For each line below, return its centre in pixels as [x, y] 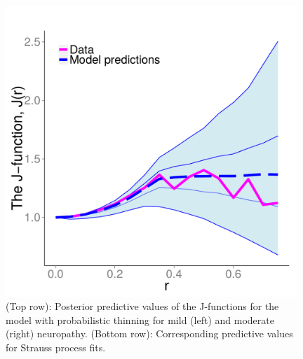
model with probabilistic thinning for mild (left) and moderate [140, 319]
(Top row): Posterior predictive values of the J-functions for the [142, 306]
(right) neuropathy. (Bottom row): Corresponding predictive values [149, 333]
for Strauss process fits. [56, 347]
